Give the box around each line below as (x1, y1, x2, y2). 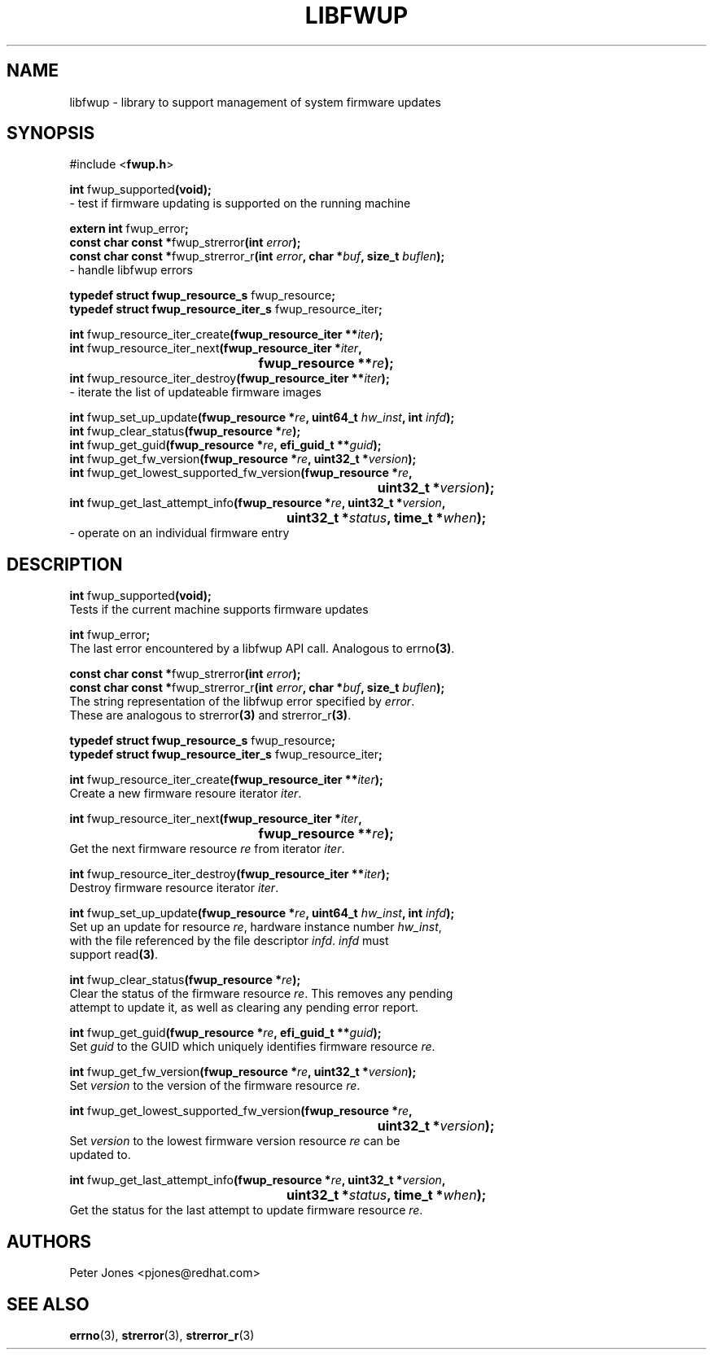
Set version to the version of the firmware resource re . (69, 1078, 361, 1093)
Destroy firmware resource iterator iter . (69, 881, 279, 895)
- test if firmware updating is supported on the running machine (69, 196, 411, 211)
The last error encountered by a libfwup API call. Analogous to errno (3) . (69, 641, 455, 656)
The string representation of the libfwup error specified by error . (69, 694, 415, 709)
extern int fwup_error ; (69, 221, 189, 236)
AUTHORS (7, 1231, 92, 1252)
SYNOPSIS (7, 123, 95, 144)
